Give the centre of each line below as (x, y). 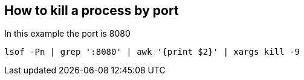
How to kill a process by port (92, 11)
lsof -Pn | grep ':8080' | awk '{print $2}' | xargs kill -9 (152, 52)
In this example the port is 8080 (67, 34)
